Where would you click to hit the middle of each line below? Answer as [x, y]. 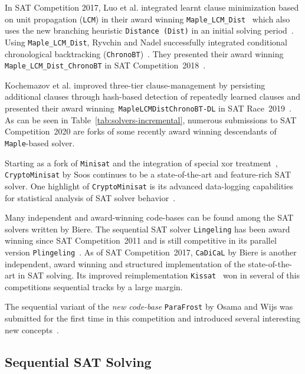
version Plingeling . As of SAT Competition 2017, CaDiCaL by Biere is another [151, 252]
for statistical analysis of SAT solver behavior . [90, 197]
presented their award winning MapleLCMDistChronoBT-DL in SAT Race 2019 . [148, 108]
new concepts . [32, 329]
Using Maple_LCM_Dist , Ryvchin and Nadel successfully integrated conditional [146, 42]
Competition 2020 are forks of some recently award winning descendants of [141, 131]
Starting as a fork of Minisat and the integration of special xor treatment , [141, 163]
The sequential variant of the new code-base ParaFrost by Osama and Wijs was [149, 306]
